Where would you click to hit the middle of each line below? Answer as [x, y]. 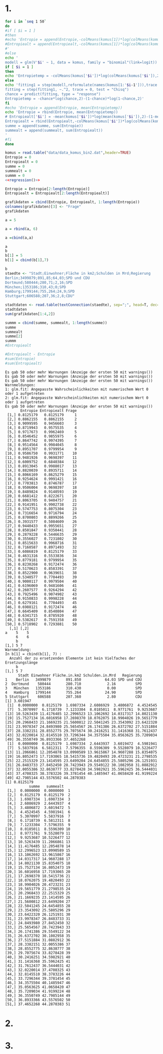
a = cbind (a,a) [19, 238]
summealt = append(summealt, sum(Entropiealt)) [54, 130]
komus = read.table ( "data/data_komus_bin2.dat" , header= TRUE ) [68, 153]
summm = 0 [15, 175]
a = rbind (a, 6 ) [21, 229]
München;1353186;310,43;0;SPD [36, 287]
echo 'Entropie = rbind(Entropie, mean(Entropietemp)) [62, 112]
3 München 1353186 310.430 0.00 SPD [73, 688]
